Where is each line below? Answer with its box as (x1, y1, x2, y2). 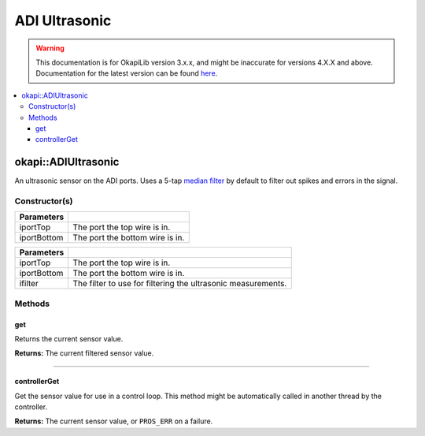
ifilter (19, 278, 39, 289)
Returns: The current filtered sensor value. (14, 348, 154, 358)
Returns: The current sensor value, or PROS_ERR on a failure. (14, 416, 213, 426)
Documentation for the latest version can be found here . (35, 69, 218, 78)
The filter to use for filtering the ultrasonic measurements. (72, 278, 287, 289)
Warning (35, 43, 65, 53)
